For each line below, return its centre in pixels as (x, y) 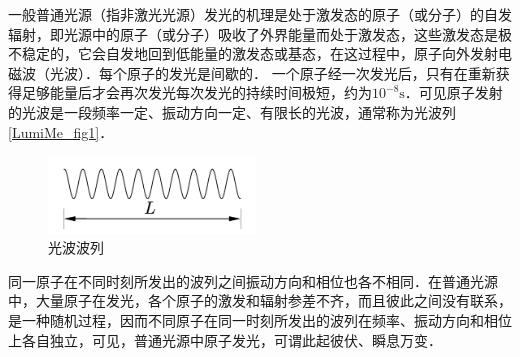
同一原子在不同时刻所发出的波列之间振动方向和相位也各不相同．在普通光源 (253, 280)
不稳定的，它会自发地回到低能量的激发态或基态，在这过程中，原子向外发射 (253, 53)
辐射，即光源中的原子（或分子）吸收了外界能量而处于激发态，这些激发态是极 (260, 33)
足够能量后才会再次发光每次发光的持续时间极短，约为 (196, 92)
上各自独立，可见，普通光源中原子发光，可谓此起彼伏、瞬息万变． (225, 339)
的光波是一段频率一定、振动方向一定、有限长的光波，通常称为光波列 (232, 111)
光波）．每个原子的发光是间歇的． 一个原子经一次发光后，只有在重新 (272, 72)
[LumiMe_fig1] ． (61, 131)
